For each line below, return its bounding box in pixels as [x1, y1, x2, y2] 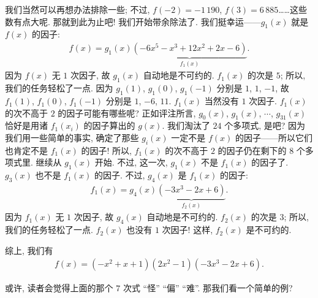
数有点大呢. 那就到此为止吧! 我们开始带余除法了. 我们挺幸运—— [5, 15, 261, 28]
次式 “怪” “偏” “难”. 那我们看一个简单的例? [123, 281, 293, 294]
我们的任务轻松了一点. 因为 [5, 82, 113, 94]
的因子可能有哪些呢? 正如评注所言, [58, 106, 196, 119]
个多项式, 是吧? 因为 [224, 119, 306, 132]
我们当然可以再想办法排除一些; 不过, [5, 3, 150, 15]
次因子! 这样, [162, 223, 213, 236]
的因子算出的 [83, 119, 135, 132]
